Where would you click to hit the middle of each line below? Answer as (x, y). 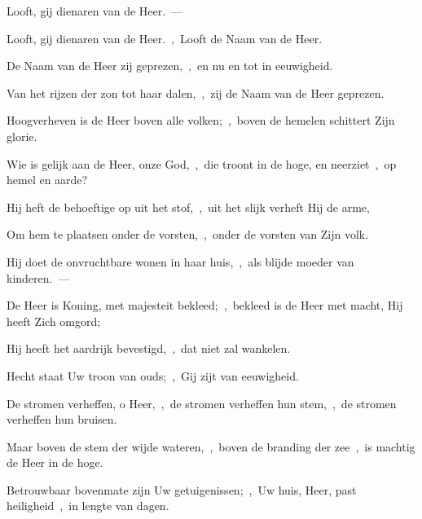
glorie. (22, 136)
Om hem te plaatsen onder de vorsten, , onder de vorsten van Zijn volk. (188, 234)
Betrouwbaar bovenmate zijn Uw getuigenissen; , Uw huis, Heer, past (182, 489)
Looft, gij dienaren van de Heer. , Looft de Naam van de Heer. (165, 38)
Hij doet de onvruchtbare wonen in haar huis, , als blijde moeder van (180, 261)
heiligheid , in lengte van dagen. (88, 506)
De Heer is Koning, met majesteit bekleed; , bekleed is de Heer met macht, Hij (205, 305)
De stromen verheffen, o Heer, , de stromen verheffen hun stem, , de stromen (202, 403)
